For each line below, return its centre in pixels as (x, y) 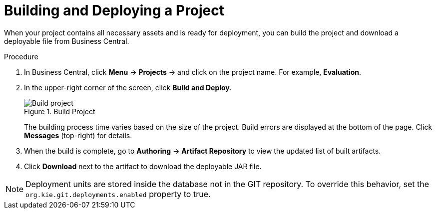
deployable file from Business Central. (67, 41)
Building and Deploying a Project (114, 10)
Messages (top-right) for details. (78, 135)
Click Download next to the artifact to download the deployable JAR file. (143, 166)
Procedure (21, 56)
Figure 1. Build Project (60, 111)
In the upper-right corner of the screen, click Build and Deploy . (128, 87)
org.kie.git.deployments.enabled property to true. (118, 194)
